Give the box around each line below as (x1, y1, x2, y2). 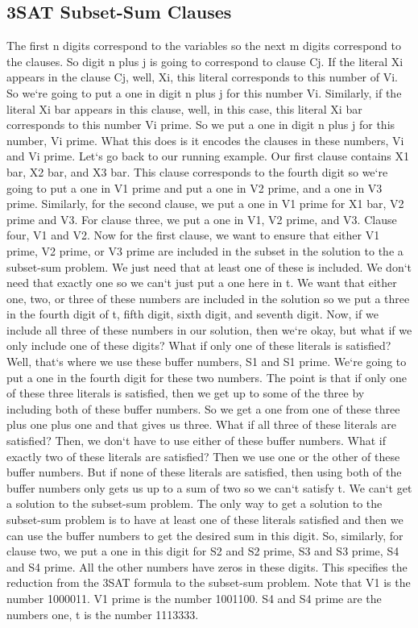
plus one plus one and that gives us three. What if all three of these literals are (6, 416, 396, 433)
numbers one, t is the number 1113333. (6, 605, 199, 622)
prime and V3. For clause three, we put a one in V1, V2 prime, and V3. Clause (6, 210, 397, 227)
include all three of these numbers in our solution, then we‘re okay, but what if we (6, 321, 412, 338)
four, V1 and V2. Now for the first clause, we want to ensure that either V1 (6, 227, 380, 243)
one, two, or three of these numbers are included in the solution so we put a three (6, 289, 410, 306)
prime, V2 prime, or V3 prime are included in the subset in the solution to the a (6, 242, 404, 259)
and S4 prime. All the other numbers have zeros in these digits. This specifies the (6, 558, 408, 575)
